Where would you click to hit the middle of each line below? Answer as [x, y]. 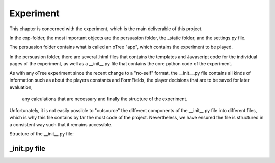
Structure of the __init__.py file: [42, 134]
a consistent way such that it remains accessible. [61, 124]
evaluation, [21, 87]
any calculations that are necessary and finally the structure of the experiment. [105, 99]
